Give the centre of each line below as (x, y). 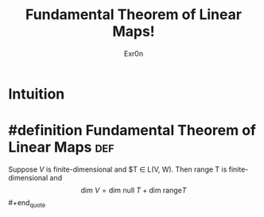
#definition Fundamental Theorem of (132, 131)
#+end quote (27, 203)
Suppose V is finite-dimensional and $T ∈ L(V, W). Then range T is (118, 169)
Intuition (37, 94)
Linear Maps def (61, 147)
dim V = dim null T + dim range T (134, 190)
